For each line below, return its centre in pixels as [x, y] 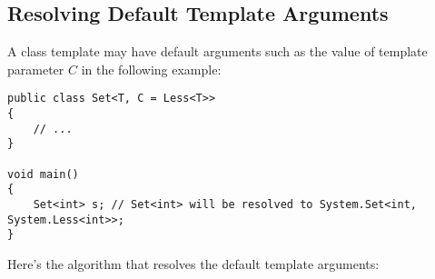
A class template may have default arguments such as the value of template [217, 51]
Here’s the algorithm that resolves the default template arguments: [193, 263]
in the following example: [151, 69]
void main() [43, 174]
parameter [36, 69]
